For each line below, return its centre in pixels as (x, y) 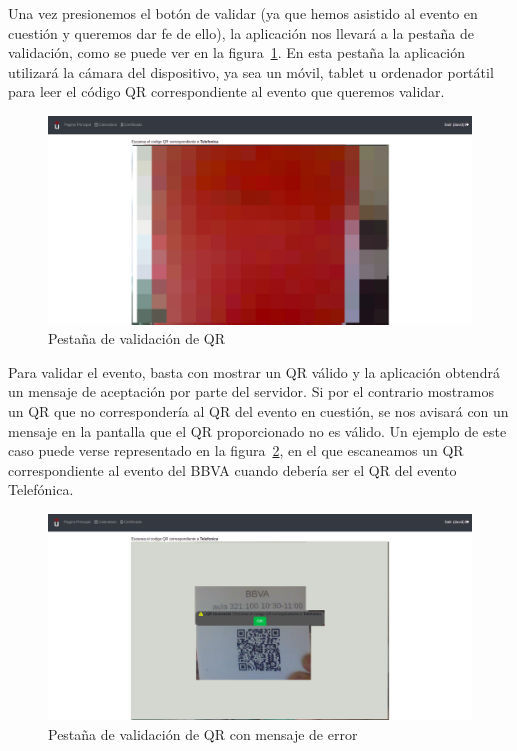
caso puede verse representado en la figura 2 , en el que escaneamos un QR (236, 450)
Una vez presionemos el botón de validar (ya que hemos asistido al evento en (243, 13)
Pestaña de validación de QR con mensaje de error (203, 733)
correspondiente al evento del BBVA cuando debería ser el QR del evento (232, 469)
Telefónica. (41, 489)
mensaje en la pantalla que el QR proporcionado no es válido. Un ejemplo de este (257, 430)
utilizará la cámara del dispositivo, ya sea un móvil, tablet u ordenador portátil (251, 71)
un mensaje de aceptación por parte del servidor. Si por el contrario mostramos (251, 391)
